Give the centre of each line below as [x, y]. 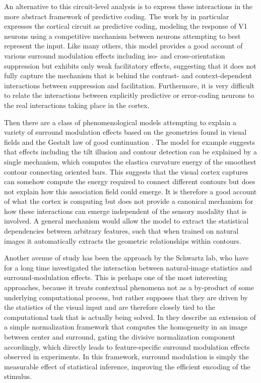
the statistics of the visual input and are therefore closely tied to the [110, 307]
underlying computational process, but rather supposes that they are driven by [126, 297]
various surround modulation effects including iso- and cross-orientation [115, 55]
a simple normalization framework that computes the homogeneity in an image [126, 327]
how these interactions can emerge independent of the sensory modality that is [125, 211]
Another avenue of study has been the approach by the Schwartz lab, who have [126, 258]
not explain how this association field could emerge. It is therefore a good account [130, 191]
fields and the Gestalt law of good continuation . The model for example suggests [129, 142]
